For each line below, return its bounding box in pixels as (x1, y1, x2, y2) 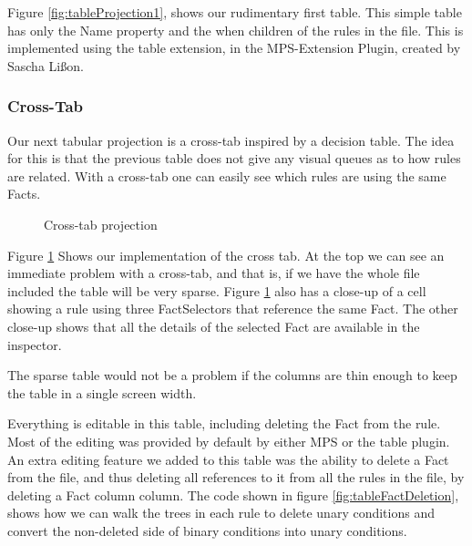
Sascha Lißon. (7, 56, 84, 75)
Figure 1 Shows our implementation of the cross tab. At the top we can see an (7, 245, 445, 264)
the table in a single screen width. (7, 383, 197, 402)
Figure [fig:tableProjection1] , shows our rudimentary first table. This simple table (7, 3, 462, 21)
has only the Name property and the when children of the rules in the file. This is (7, 20, 464, 39)
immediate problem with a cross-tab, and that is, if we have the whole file (7, 263, 420, 283)
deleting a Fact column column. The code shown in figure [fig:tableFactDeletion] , (7, 485, 459, 504)
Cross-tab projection (44, 214, 158, 233)
